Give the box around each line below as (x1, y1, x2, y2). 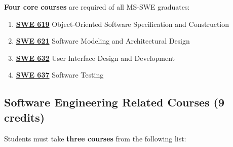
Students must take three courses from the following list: (4, 133, 186, 143)
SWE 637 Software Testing (16, 69, 104, 80)
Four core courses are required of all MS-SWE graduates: (4, 2, 190, 12)
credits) (4, 109, 45, 125)
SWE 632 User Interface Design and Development (16, 52, 175, 63)
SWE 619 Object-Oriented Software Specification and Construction (16, 18, 229, 29)
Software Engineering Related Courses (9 (4, 94, 225, 110)
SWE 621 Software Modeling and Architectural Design (16, 35, 190, 46)
